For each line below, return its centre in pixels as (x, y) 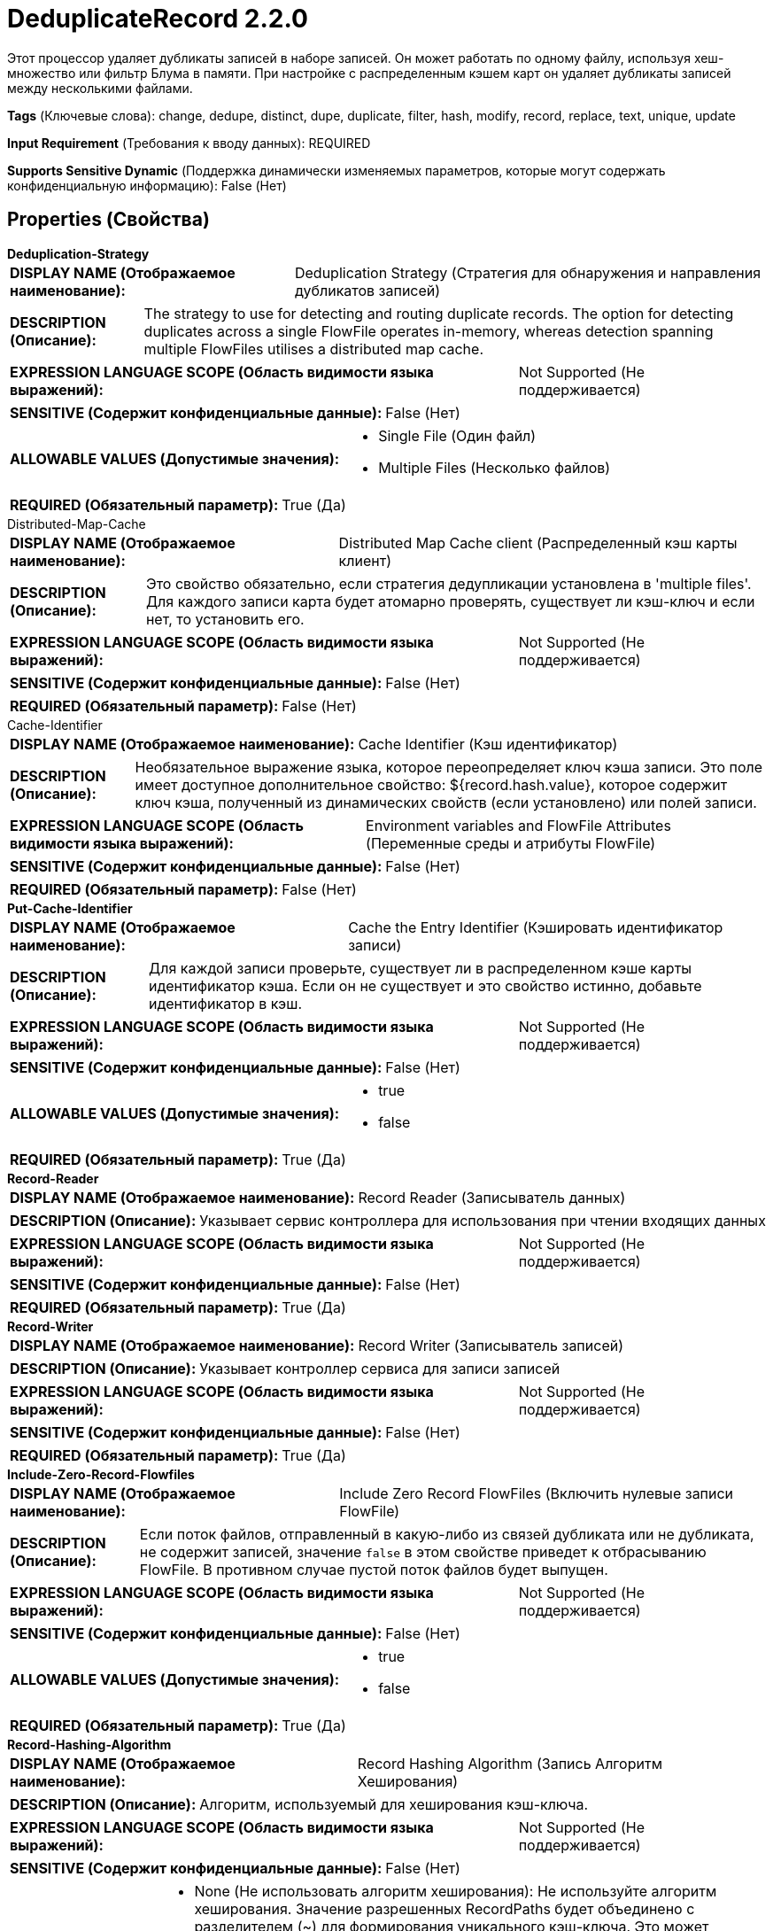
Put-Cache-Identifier (70, 908)
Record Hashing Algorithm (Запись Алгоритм (510, 1763)
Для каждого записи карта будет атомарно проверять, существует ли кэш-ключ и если (450, 601)
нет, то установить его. (225, 619)
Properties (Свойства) (108, 220)
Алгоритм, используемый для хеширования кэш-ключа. (394, 1804)
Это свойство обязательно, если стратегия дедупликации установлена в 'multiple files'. (448, 583)
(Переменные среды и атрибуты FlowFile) (511, 843)
